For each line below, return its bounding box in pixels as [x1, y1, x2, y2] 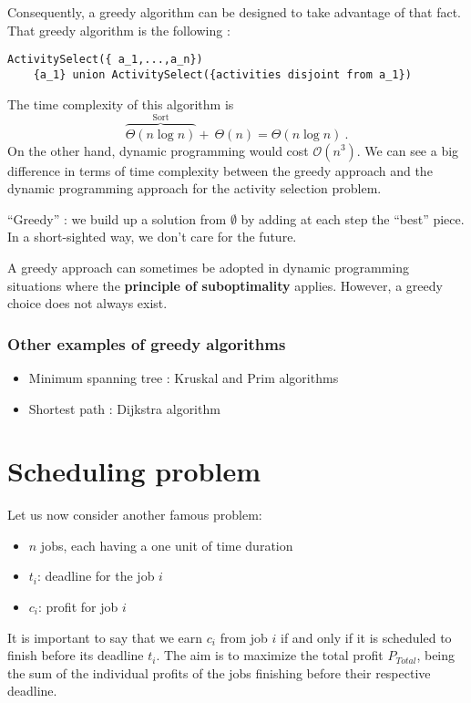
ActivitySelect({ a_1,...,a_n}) [7, 53, 203, 67]
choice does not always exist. [7, 294, 168, 313]
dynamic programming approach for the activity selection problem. [7, 179, 382, 198]
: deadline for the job [37, 566, 155, 585]
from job [220, 627, 268, 646]
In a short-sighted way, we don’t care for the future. [7, 227, 297, 246]
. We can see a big [356, 140, 459, 160]
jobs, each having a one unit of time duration [40, 535, 293, 554]
